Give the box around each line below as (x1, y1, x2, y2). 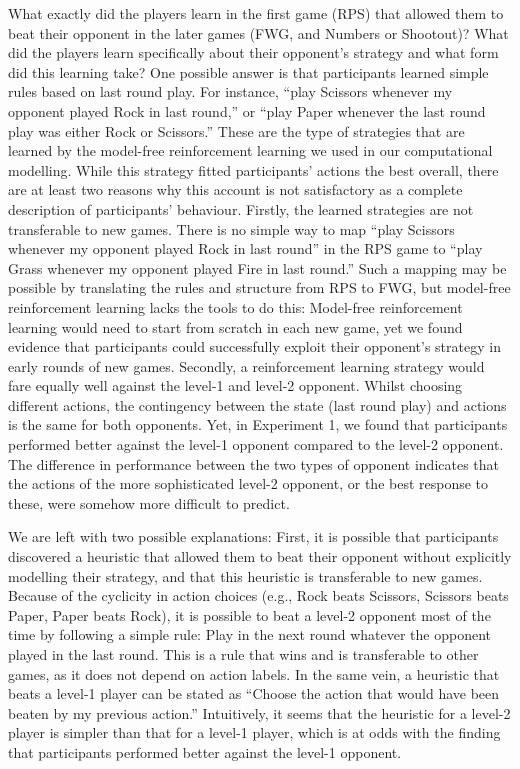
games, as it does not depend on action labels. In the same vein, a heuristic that (8, 663, 500, 684)
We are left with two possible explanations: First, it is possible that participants (8, 526, 499, 547)
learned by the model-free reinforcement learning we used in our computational (8, 140, 493, 161)
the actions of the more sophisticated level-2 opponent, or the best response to (8, 473, 489, 494)
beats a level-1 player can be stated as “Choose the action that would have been (8, 683, 500, 704)
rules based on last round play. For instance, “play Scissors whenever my (8, 81, 453, 102)
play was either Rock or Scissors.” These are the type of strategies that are (8, 120, 465, 141)
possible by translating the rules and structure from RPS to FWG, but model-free (8, 277, 511, 298)
